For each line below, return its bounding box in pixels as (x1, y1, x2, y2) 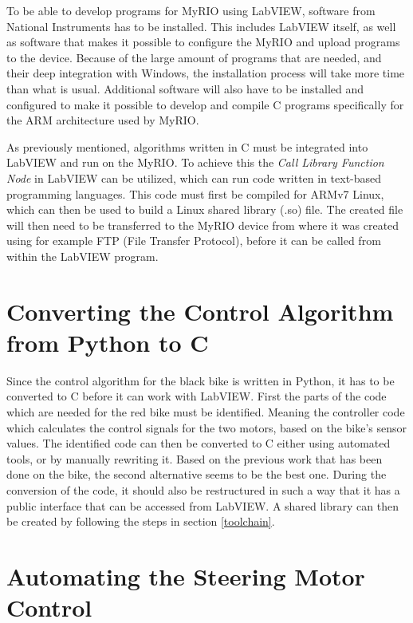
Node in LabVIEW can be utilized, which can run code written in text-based (6, 169, 382, 186)
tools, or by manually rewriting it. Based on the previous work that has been (6, 450, 383, 467)
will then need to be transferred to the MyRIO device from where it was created (6, 216, 399, 233)
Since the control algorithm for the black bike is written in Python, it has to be (6, 372, 395, 388)
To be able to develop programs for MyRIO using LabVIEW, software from (6, 2, 376, 18)
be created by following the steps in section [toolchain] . (6, 513, 275, 530)
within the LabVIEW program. (6, 247, 159, 264)
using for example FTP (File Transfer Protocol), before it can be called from (6, 232, 381, 249)
